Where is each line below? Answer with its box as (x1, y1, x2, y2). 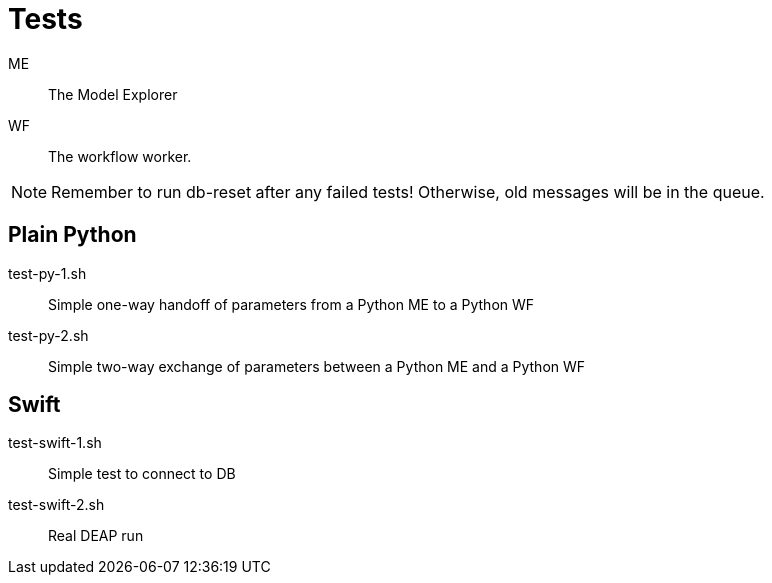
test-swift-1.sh (8, 434, 102, 452)
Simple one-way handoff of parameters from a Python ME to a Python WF (48, 295, 535, 313)
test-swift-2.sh (8, 496, 105, 514)
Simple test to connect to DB (48, 465, 236, 483)
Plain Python (8, 222, 137, 248)
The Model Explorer (48, 85, 178, 103)
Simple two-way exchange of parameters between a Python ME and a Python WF (48, 357, 586, 375)
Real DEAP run (48, 527, 144, 545)
